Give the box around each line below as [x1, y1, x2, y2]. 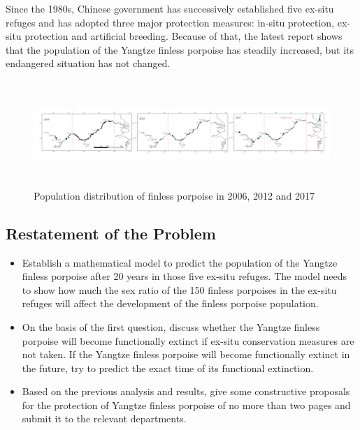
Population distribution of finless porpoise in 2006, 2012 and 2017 [34, 188, 315, 202]
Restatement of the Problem [6, 222, 216, 244]
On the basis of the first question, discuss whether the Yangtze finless [22, 319, 320, 334]
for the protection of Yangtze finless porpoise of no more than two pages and [22, 397, 351, 412]
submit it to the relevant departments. [22, 411, 187, 426]
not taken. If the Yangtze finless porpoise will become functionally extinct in [22, 347, 350, 362]
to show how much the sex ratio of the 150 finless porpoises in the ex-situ [22, 282, 337, 297]
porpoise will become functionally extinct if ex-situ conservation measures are [22, 333, 354, 348]
